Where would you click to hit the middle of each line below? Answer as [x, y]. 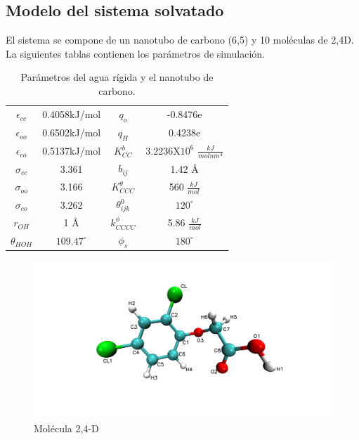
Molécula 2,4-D [66, 428]
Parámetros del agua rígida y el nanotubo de [117, 77]
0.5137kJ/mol [72, 151]
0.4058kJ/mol [72, 114]
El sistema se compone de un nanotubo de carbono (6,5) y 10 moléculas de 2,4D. [180, 40]
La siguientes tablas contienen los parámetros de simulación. [135, 53]
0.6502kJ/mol [72, 132]
